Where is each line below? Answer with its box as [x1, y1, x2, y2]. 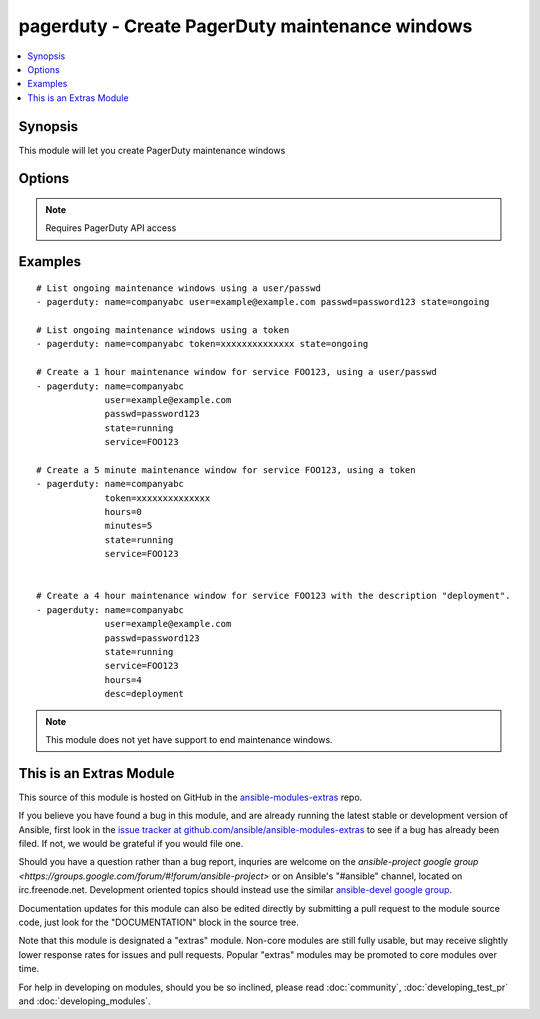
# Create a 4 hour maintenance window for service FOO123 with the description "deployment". [36, 590, 511, 602]
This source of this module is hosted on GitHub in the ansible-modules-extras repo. [18, 791, 363, 803]
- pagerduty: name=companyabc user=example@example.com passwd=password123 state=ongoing [36, 296, 490, 308]
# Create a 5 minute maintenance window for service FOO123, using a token [36, 464, 416, 475]
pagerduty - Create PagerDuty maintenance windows [18, 15, 473, 37]
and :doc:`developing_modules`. [18, 995, 151, 1007]
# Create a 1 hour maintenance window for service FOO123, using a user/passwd [36, 366, 437, 378]
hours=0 [104, 506, 142, 518]
